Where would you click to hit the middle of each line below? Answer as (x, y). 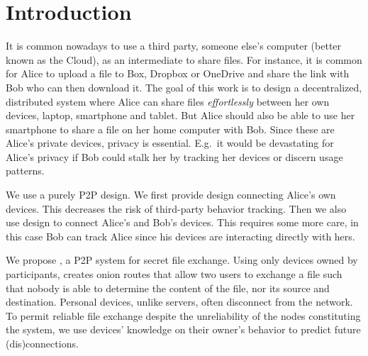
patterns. (25, 171)
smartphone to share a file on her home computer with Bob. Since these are (170, 129)
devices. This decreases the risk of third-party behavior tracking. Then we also (176, 208)
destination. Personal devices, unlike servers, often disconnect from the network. (179, 302)
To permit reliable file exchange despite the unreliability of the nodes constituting (183, 315)
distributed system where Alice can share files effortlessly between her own (168, 101)
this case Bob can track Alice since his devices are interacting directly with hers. (180, 236)
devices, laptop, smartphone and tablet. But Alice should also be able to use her (180, 115)
